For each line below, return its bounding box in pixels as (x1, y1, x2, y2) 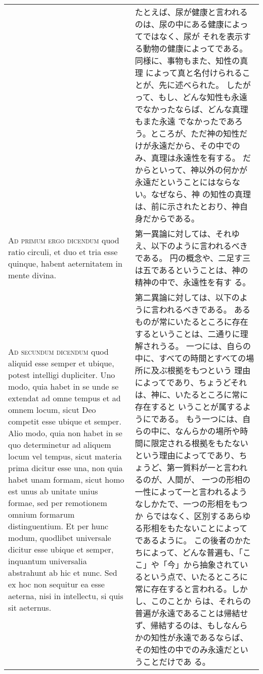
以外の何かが (199, 164, 248, 176)
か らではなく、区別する (135, 510, 227, 522)
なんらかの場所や (175, 425, 240, 437)
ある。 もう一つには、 (159, 413, 243, 425)
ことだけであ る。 (143, 656, 210, 667)
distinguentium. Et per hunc (8, 520, 109, 532)
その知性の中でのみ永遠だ (135, 644, 232, 655)
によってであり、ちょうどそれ (135, 376, 247, 388)
